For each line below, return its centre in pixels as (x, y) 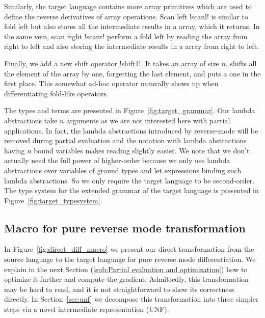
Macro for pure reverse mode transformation (125, 228)
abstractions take (31, 120)
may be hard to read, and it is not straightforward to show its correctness (119, 289)
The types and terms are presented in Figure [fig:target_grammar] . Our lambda (130, 110)
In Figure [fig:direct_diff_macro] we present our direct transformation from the (129, 249)
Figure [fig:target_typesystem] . (53, 200)
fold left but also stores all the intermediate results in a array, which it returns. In (132, 26)
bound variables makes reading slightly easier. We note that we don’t (142, 150)
